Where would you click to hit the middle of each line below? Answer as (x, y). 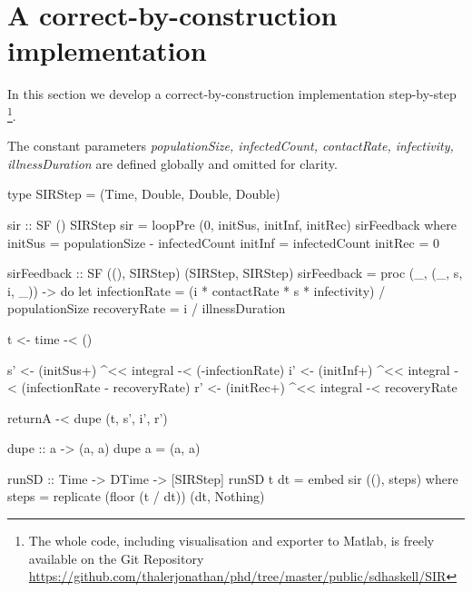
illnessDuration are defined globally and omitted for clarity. (172, 163)
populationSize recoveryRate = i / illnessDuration (147, 308)
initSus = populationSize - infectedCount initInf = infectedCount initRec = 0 (223, 242)
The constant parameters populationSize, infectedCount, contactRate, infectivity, (231, 146)
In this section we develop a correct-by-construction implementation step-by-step (232, 94)
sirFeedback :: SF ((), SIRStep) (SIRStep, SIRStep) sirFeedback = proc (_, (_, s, (235, 273)
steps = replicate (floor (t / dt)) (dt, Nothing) (136, 496)
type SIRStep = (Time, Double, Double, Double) (144, 194)
